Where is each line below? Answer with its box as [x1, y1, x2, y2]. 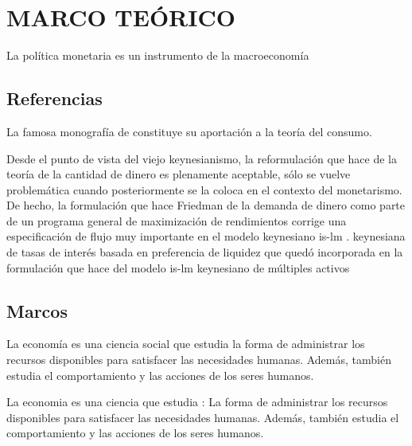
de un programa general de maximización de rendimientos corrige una [6, 212, 347, 229]
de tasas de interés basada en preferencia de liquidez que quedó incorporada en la [6, 244, 403, 260]
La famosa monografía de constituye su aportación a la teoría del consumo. [6, 123, 372, 139]
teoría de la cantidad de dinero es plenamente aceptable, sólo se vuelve [6, 166, 351, 182]
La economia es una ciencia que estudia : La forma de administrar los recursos [6, 393, 388, 410]
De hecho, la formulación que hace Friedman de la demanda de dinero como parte [6, 197, 406, 213]
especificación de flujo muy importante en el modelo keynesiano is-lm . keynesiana [6, 228, 406, 245]
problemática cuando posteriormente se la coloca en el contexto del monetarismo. [6, 181, 402, 198]
